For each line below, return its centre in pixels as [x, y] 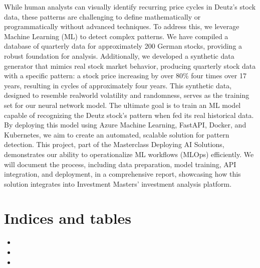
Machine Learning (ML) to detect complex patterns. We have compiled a [116, 36]
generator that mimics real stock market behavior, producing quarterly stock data [130, 65]
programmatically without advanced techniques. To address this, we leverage [122, 26]
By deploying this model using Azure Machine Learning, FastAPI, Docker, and [125, 125]
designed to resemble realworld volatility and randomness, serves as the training [127, 95]
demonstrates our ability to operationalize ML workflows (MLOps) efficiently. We [129, 154]
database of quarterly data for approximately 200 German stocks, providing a [123, 46]
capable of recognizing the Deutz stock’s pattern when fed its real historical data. [129, 115]
